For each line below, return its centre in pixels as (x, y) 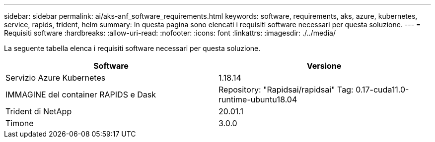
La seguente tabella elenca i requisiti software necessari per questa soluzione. (132, 48)
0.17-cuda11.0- (382, 90)
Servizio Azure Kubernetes (56, 78)
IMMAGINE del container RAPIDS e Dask (81, 95)
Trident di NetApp (39, 111)
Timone (20, 123)
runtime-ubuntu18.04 (258, 99)
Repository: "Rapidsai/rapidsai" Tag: (286, 90)
